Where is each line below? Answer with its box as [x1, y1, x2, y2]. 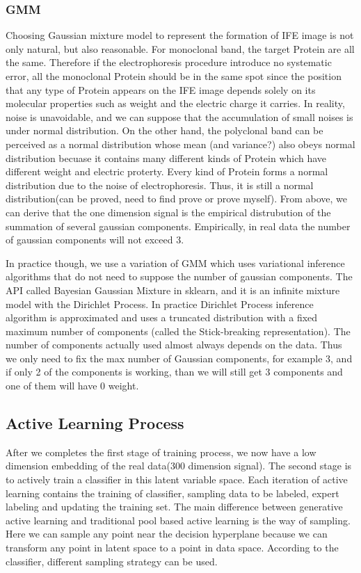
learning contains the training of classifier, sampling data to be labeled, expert [6, 485, 339, 500]
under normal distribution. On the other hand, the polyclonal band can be [6, 123, 323, 138]
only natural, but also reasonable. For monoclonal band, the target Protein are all [6, 41, 355, 56]
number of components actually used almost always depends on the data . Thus [6, 337, 342, 352]
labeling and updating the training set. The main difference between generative [6, 499, 343, 514]
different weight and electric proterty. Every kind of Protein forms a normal [6, 164, 328, 179]
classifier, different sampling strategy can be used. [6, 554, 218, 568]
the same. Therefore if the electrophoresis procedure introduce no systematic [6, 55, 332, 70]
